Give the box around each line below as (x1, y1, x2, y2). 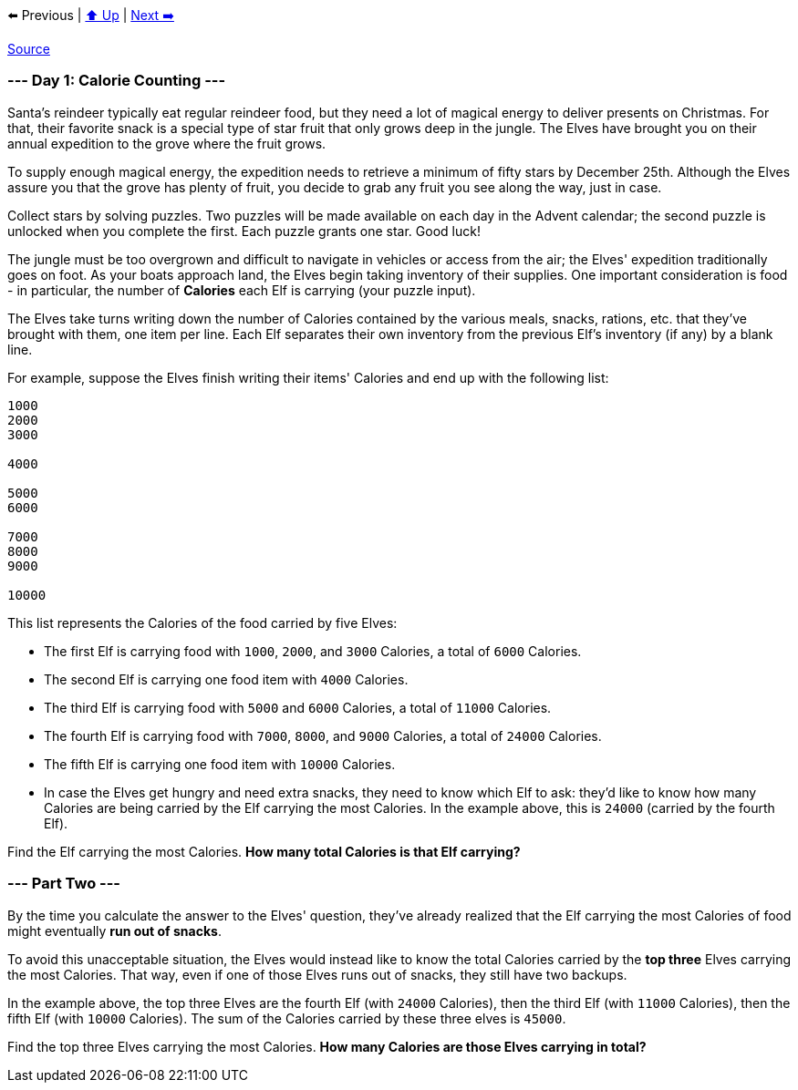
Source (7, 41, 50, 57)
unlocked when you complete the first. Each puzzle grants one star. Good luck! (7, 222, 481, 239)
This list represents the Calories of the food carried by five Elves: (7, 614, 398, 631)
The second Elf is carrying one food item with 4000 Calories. (44, 671, 409, 687)
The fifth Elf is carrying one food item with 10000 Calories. (44, 756, 396, 772)
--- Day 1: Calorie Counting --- (7, 71, 226, 90)
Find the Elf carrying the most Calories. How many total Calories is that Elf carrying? (7, 843, 521, 859)
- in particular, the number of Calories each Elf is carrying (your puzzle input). (7, 282, 476, 298)
